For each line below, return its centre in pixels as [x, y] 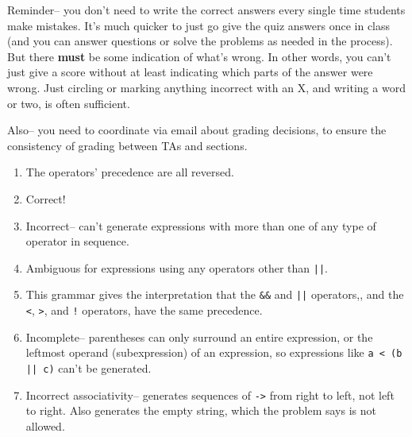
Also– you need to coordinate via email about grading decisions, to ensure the [197, 130]
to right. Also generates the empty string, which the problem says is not [201, 410]
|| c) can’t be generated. [89, 367]
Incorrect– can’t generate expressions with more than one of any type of [201, 225]
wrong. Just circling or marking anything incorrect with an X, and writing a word [206, 87]
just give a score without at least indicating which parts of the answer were [190, 72]
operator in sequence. [77, 241]
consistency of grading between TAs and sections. [127, 145]
